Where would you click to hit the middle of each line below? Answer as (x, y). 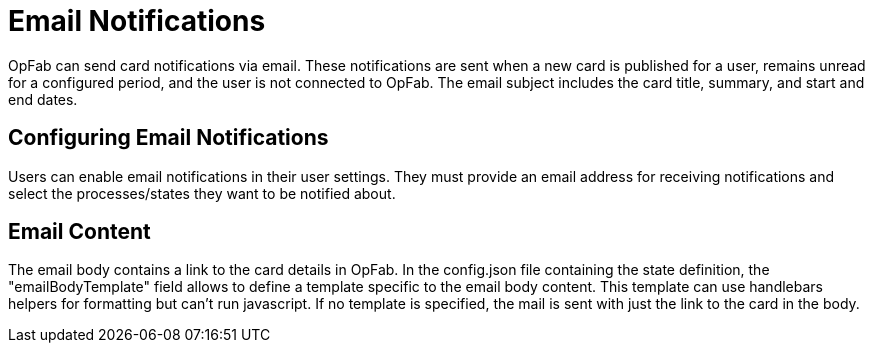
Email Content (79, 232)
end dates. (43, 99)
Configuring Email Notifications (168, 138)
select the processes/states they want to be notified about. (202, 193)
